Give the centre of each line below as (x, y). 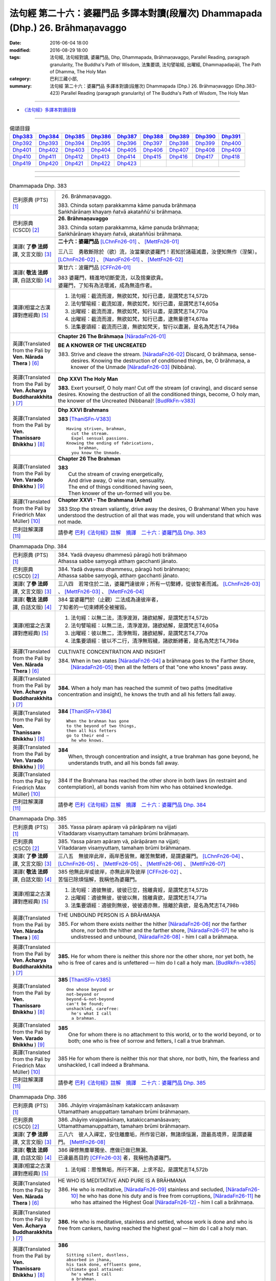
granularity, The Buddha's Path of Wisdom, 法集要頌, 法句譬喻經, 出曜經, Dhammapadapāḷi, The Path (155, 65)
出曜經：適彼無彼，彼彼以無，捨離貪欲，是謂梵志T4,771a (139, 898)
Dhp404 (101, 150)
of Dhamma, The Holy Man (78, 71)
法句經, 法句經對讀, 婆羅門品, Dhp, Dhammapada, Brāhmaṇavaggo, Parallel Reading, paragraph (150, 57)
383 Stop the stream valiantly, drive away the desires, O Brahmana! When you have (158, 509)
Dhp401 (22, 150)
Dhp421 (74, 163)
